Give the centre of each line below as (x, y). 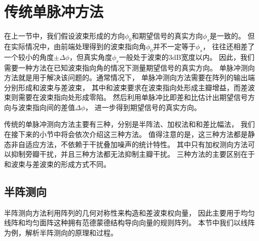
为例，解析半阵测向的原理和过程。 (61, 232)
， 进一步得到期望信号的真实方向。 (143, 107)
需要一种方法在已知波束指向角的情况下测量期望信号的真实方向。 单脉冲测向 (129, 67)
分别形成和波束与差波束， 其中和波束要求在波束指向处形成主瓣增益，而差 (126, 87)
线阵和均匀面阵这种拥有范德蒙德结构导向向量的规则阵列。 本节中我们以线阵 (129, 222)
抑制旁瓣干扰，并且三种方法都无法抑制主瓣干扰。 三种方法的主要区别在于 (133, 154)
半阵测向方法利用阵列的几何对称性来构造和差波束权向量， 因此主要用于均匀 (129, 212)
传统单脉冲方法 (54, 11)
